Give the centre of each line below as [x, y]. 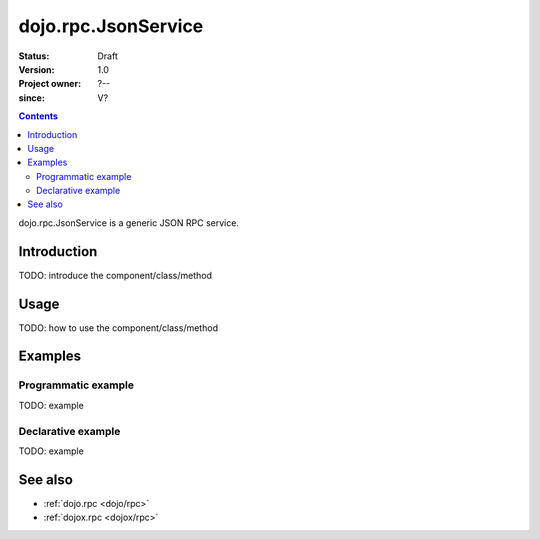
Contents [38, 116]
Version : [36, 69]
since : [31, 97]
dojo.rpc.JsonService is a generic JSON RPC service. [129, 222]
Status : [34, 56]
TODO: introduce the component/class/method [115, 275]
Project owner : [50, 84]
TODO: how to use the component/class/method [118, 327]
